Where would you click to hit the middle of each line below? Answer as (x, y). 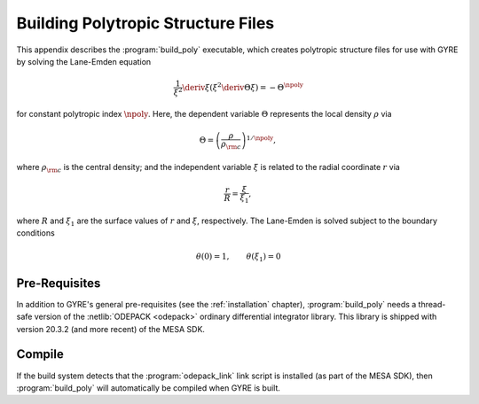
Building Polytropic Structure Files (145, 23)
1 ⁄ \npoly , (261, 140)
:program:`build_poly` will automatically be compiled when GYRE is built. (149, 388)
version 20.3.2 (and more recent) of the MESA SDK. (111, 329)
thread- (432, 304)
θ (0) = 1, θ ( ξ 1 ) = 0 (238, 257)
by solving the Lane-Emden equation (84, 61)
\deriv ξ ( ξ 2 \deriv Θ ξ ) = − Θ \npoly (243, 86)
